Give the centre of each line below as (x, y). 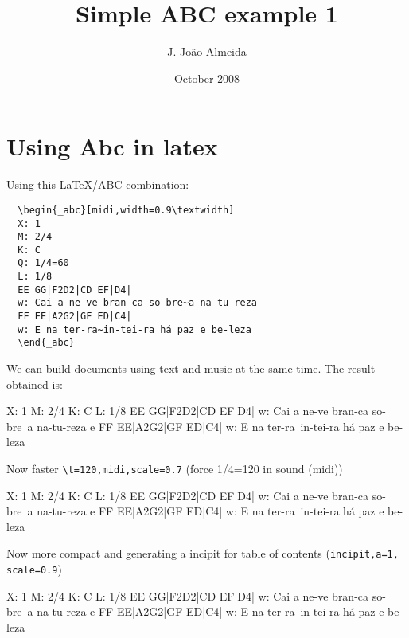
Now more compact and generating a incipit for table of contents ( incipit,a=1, (203, 553)
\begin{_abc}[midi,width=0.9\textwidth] (126, 210)
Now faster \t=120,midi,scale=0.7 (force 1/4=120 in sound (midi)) (175, 469)
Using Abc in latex (112, 146)
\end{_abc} (46, 343)
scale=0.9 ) (34, 569)
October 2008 (207, 78)
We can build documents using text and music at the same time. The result (191, 368)
